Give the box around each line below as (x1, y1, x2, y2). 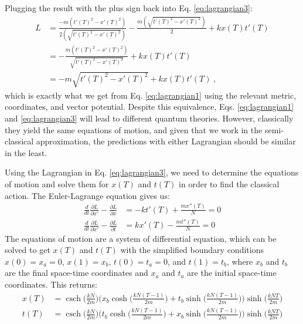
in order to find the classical (179, 178, 280, 190)
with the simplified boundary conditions (120, 244, 264, 256)
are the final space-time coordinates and (5, 266, 148, 279)
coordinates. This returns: (5, 278, 97, 291)
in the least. (5, 146, 47, 158)
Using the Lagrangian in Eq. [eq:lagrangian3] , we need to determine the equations (5, 166, 299, 178)
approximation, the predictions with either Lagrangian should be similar (36, 135, 296, 147)
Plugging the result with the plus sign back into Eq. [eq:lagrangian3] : (5, 2, 253, 14)
